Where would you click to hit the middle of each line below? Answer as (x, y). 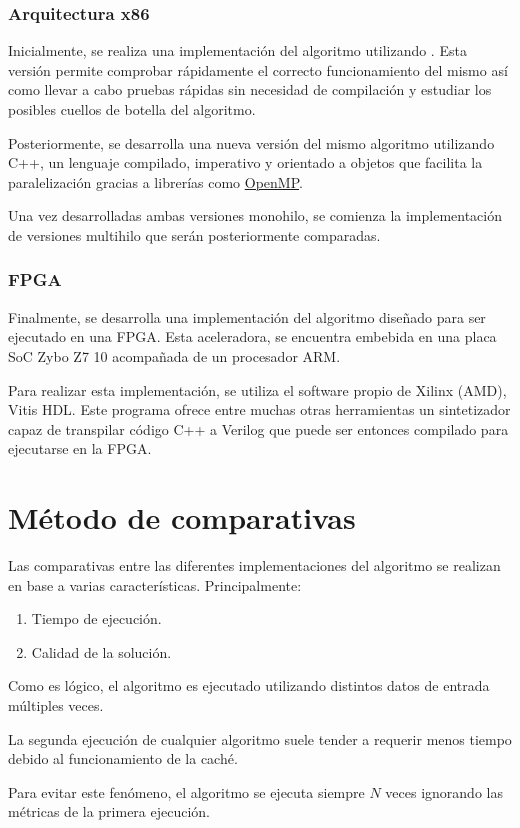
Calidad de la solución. (101, 651)
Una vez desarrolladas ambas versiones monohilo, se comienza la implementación (255, 215)
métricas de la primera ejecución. (109, 811)
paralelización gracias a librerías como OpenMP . (155, 181)
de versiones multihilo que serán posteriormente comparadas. (194, 234)
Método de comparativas (182, 517)
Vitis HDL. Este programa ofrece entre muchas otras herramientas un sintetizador (259, 409)
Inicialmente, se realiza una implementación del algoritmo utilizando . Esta (237, 50)
